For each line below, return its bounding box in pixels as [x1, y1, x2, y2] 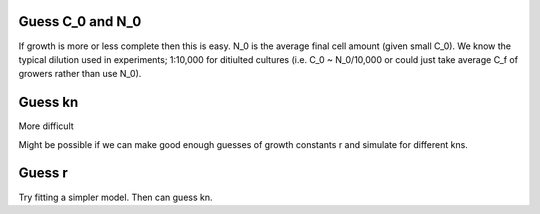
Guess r [18, 165, 69, 182]
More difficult [18, 120, 74, 132]
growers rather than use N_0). [18, 68, 142, 80]
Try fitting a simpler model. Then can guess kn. [18, 191, 214, 203]
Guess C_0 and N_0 [18, 13, 142, 30]
